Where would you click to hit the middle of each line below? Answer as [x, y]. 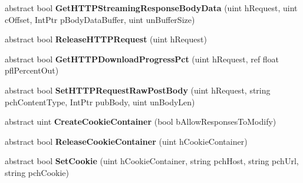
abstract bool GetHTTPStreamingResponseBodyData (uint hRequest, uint [151, 8]
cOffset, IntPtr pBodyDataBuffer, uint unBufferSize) [100, 19]
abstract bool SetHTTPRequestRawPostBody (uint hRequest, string [138, 90]
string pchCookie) [37, 172]
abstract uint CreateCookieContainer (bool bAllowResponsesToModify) [141, 122]
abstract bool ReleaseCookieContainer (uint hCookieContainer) [126, 141]
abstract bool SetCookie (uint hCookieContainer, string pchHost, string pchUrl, [152, 161]
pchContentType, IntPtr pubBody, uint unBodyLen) [100, 102]
